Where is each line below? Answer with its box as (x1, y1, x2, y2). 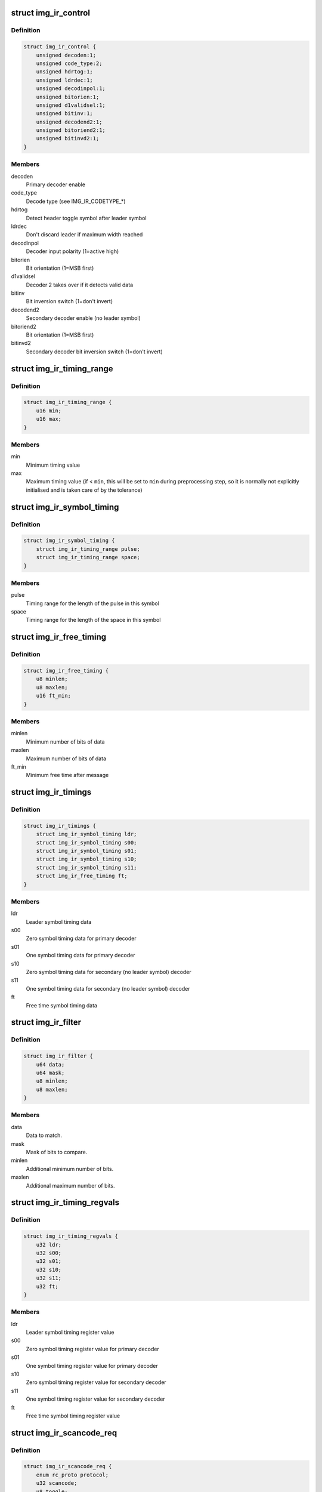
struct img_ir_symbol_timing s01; (36, 847, 137, 855)
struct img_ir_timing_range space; (36, 554, 140, 561)
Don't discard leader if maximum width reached (26, 231, 143, 238)
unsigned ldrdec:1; (36, 76, 94, 84)
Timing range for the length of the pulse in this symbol (26, 600, 159, 607)
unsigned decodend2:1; (36, 118, 103, 125)
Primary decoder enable (26, 181, 86, 188)
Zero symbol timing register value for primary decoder (26, 1345, 159, 1352)
